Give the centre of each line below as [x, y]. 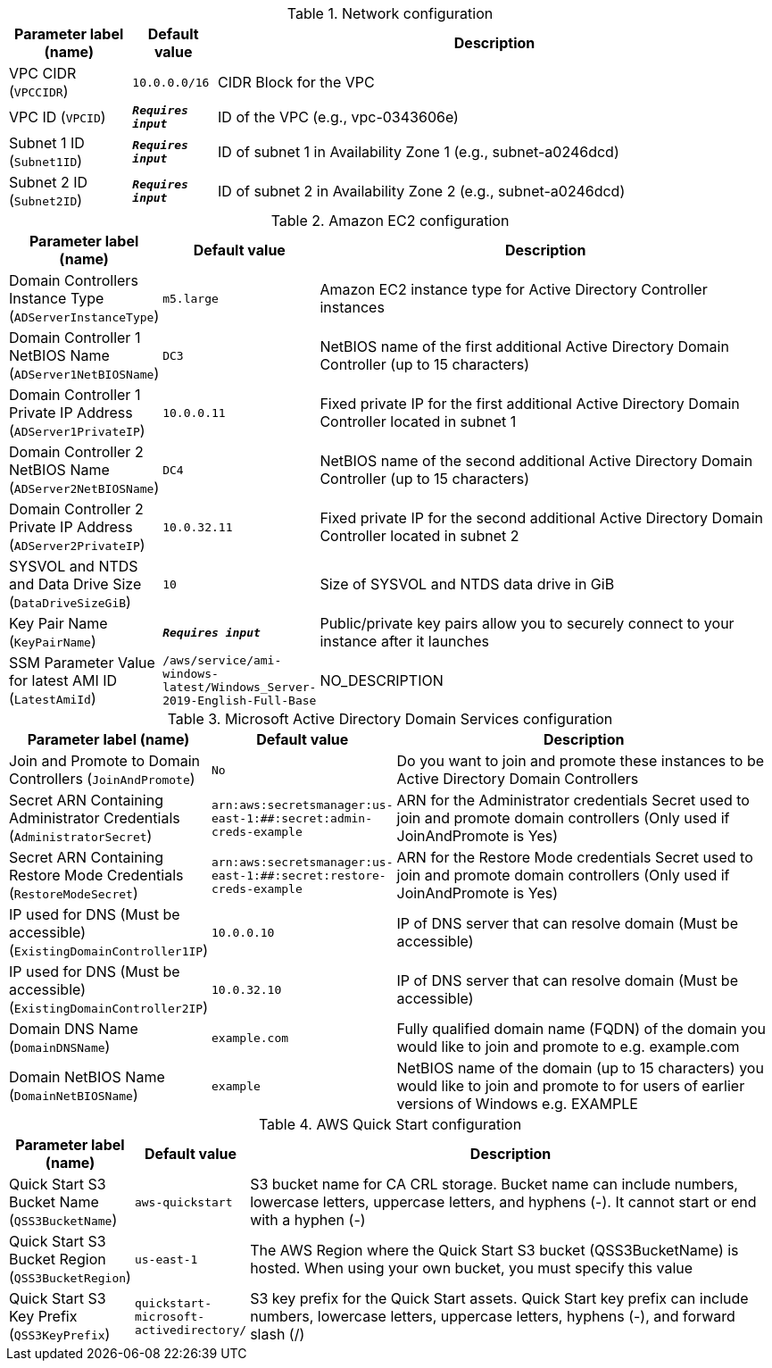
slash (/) [278, 1334]
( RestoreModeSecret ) [74, 893]
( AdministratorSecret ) [81, 836]
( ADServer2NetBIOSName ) [84, 488]
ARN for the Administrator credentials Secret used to [573, 800]
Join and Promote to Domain [105, 761]
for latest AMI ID [63, 680]
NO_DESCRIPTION [382, 680]
